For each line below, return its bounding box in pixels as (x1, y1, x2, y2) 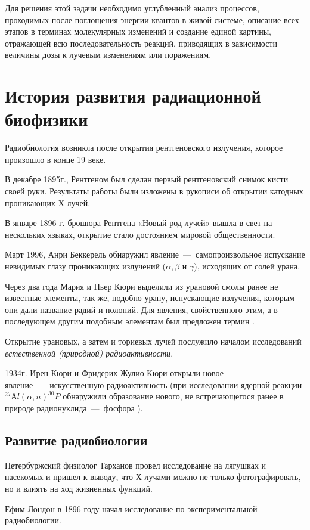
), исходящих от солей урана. (194, 260, 300, 272)
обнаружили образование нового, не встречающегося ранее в (63, 390, 284, 402)
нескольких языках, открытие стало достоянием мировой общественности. (5, 228, 275, 240)
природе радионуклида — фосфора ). (5, 401, 143, 414)
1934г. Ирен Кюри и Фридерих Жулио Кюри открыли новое (5, 367, 224, 379)
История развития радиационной (5, 83, 261, 108)
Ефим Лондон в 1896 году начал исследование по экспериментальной (5, 502, 258, 514)
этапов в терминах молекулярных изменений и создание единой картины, (5, 25, 271, 38)
